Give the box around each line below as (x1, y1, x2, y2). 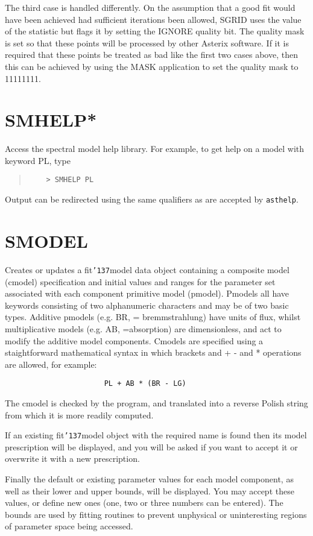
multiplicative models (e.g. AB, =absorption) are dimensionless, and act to (5, 322, 282, 335)
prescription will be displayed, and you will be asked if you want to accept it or (5, 440, 298, 453)
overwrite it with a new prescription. (5, 452, 140, 465)
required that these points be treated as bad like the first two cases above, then (5, 48, 298, 61)
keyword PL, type (5, 154, 71, 166)
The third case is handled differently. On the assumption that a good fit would (5, 1, 296, 13)
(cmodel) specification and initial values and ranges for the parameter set (5, 275, 276, 288)
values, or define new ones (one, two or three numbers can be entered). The (5, 496, 283, 509)
